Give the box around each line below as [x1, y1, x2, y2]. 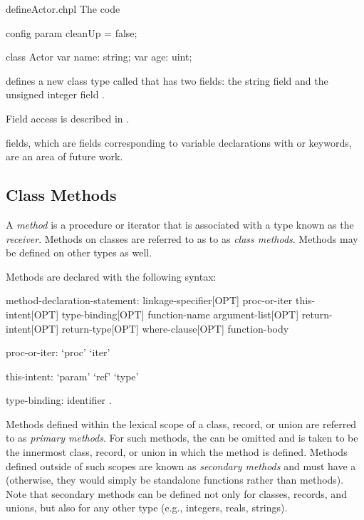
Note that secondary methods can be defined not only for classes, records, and [6, 486, 347, 501]
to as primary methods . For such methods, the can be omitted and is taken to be [6, 430, 358, 445]
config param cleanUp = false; [6, 25, 137, 40]
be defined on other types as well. [6, 245, 152, 260]
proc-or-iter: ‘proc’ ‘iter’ [6, 345, 110, 360]
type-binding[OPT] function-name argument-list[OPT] [61, 306, 299, 321]
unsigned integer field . [6, 87, 105, 102]
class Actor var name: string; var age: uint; [6, 49, 192, 64]
